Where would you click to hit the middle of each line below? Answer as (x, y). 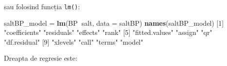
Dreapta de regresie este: (41, 58)
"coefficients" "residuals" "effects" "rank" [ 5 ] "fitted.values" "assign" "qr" (108, 32)
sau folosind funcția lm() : (42, 6)
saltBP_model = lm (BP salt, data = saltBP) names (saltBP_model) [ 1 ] (114, 23)
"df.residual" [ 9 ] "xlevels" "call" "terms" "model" (74, 41)
